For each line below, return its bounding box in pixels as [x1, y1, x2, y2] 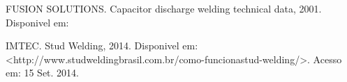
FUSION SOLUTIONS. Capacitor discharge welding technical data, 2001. [6, 1, 322, 15]
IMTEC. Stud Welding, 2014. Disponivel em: [6, 38, 198, 53]
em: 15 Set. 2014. [6, 65, 79, 80]
